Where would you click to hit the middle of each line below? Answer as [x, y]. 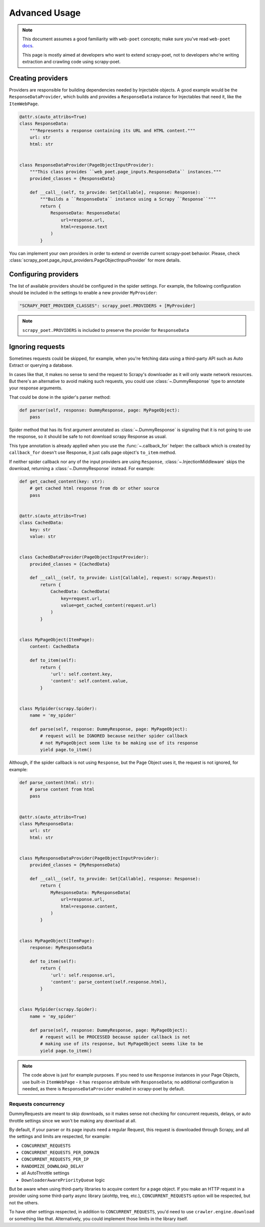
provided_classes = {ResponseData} [72, 179]
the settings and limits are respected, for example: [60, 1137]
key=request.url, [81, 598]
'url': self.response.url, [83, 975]
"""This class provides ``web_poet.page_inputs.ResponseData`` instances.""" [126, 172]
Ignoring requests [37, 347]
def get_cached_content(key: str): [62, 482]
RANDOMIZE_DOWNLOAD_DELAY [53, 1166]
